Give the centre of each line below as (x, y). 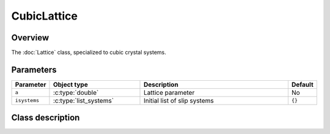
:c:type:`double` (76, 92)
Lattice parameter (169, 92)
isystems (27, 101)
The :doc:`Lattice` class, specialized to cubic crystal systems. (89, 53)
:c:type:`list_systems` (83, 100)
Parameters (34, 69)
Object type (70, 84)
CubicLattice (44, 16)
